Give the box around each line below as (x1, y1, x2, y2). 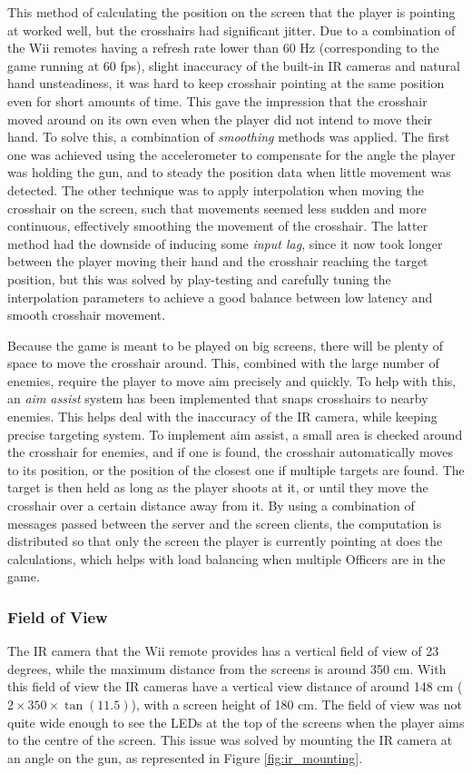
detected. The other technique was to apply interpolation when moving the (7, 180, 425, 199)
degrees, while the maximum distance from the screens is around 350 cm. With (7, 659, 447, 678)
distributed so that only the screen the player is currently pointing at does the (7, 531, 443, 551)
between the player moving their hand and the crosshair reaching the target (7, 252, 428, 271)
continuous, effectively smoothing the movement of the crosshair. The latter (7, 216, 428, 235)
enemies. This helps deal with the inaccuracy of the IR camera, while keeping (7, 407, 438, 426)
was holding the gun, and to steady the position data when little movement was (7, 163, 451, 182)
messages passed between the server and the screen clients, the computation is (7, 513, 442, 532)
